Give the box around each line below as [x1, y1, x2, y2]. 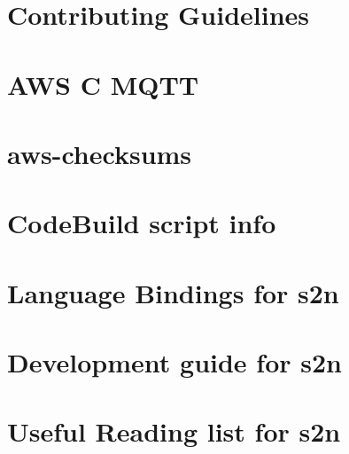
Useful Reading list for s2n [7, 413, 341, 450]
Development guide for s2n [7, 344, 342, 380]
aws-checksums [7, 135, 192, 171]
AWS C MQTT [7, 66, 199, 102]
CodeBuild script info [7, 205, 276, 241]
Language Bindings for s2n [7, 274, 339, 310]
